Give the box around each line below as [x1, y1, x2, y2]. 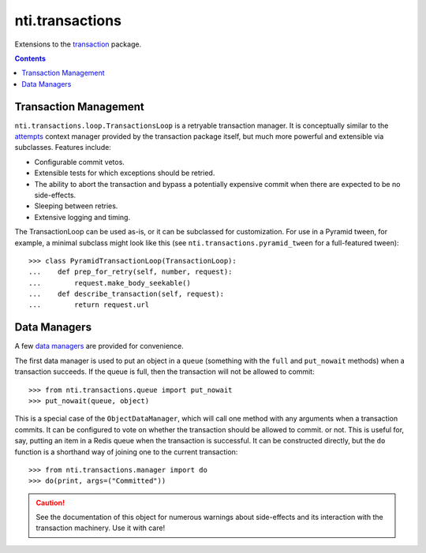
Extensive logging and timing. [34, 212, 130, 222]
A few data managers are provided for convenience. [14, 342, 185, 351]
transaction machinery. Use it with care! [35, 523, 166, 532]
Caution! [35, 498, 65, 507]
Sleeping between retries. [34, 201, 118, 211]
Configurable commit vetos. [34, 157, 125, 166]
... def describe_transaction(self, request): [28, 290, 225, 299]
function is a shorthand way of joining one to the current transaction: [14, 447, 238, 457]
